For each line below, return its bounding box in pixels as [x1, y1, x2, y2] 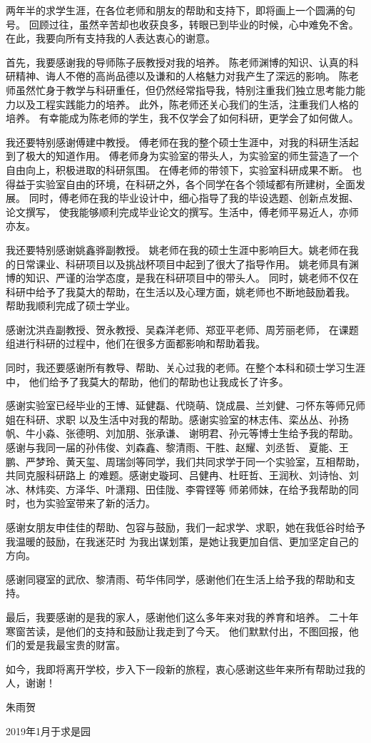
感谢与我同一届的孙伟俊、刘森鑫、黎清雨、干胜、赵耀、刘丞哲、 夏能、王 [6, 440, 349, 455]
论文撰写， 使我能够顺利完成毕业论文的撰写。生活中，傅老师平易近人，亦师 [6, 204, 359, 219]
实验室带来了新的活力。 [45, 496, 156, 511]
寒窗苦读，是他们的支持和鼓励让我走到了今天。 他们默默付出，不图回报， [6, 623, 349, 638]
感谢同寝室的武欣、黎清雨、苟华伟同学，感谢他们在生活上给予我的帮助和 [6, 571, 345, 586]
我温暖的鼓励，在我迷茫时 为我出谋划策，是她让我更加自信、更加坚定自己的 [6, 533, 359, 548]
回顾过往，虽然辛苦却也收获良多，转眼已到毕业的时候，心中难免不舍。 [29, 16, 359, 31]
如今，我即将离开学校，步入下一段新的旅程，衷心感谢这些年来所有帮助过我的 [6, 661, 365, 676]
